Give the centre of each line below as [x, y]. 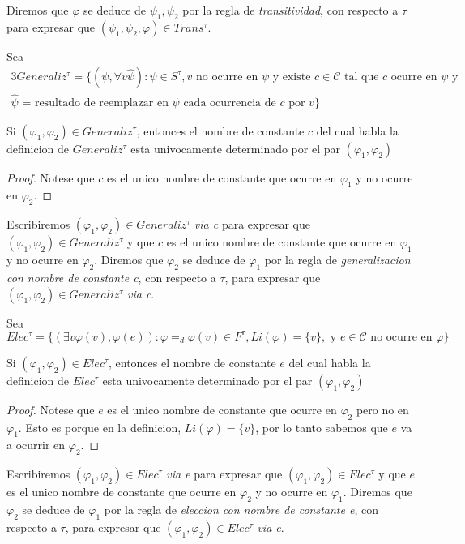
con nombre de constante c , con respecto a [111, 278]
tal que [362, 77]
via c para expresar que [252, 224]
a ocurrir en [36, 445]
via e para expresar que [224, 474]
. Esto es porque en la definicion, [100, 427]
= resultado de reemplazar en [95, 103]
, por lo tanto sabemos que [322, 427]
